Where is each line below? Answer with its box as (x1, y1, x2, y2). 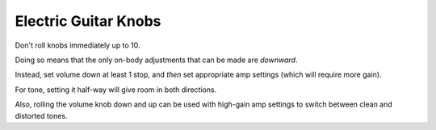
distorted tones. (15, 111, 68, 120)
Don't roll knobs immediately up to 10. (15, 40, 140, 50)
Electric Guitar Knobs (15, 12, 161, 30)
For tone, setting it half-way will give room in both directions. (15, 85, 217, 94)
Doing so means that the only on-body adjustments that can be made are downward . (15, 55, 298, 65)
